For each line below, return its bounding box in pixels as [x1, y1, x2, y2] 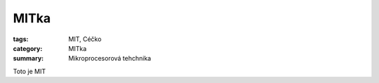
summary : [13, 54, 44, 63]
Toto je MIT [13, 67, 46, 75]
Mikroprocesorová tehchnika [68, 54, 152, 63]
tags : [13, 35, 29, 43]
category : [13, 44, 43, 52]
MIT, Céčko [68, 35, 102, 43]
